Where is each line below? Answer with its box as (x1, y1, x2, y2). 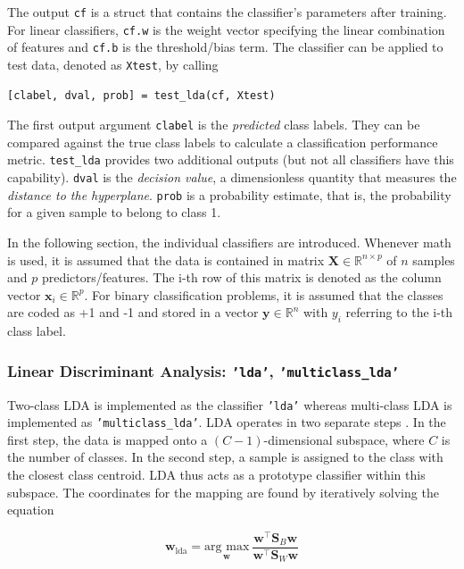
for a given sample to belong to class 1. (7, 203, 221, 222)
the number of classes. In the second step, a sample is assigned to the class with (7, 448, 443, 466)
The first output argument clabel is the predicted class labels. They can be (7, 115, 420, 134)
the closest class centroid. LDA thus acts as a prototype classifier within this (7, 465, 426, 484)
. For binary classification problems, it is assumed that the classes (84, 285, 443, 304)
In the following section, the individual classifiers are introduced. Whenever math (7, 233, 452, 252)
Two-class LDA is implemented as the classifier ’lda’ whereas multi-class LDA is (7, 395, 452, 414)
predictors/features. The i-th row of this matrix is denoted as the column (41, 268, 442, 287)
